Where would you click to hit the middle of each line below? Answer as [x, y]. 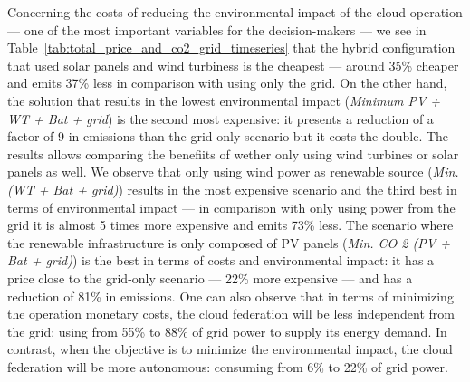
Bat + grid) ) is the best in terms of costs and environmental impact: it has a [221, 260]
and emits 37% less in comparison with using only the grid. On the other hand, [227, 83]
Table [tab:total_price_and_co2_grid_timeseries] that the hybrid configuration [231, 48]
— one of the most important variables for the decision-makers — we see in [217, 29]
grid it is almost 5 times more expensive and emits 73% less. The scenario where [230, 225]
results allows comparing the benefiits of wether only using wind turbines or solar [233, 153]
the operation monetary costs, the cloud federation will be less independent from [231, 314]
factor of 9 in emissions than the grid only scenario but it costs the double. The [228, 136]
